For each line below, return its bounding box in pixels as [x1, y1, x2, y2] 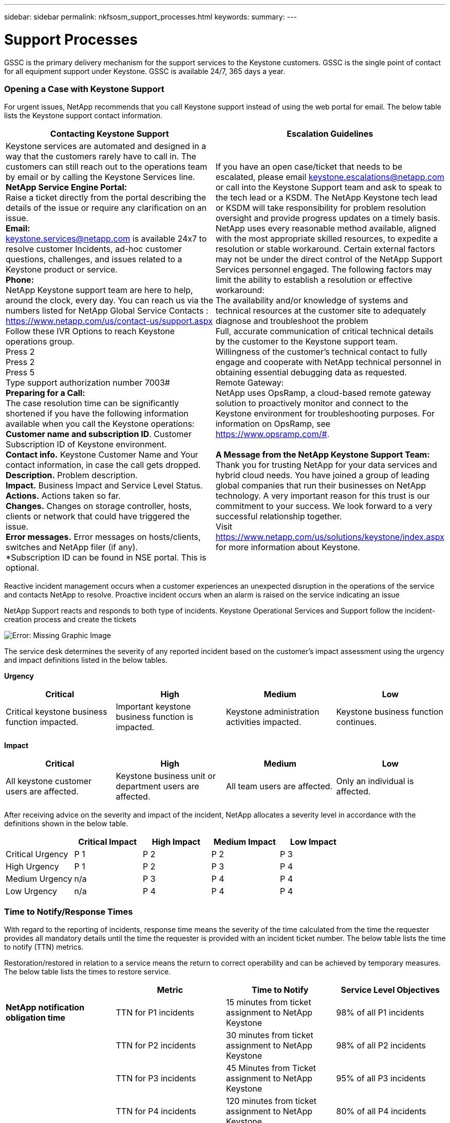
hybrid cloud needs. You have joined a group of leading [215, 470, 429, 481]
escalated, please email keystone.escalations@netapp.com [215, 172, 444, 183]
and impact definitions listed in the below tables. [4, 656, 167, 665]
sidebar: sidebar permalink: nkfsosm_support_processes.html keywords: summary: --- [4, 12, 297, 21]
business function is [116, 712, 194, 722]
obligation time [6, 1012, 66, 1023]
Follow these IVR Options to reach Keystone [6, 326, 175, 337]
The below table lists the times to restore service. [4, 967, 171, 976]
